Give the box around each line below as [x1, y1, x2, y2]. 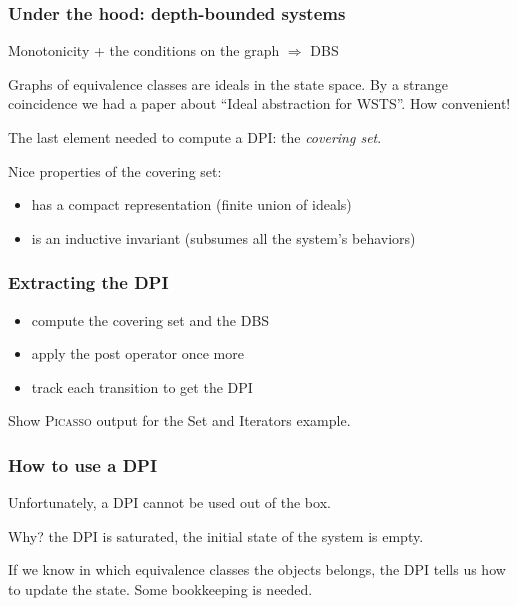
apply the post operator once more [31, 343, 244, 364]
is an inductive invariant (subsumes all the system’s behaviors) [31, 227, 416, 248]
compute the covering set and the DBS [31, 309, 270, 330]
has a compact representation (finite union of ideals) [31, 194, 352, 215]
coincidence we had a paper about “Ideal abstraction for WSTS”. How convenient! [8, 93, 511, 114]
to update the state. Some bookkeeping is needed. [8, 578, 313, 599]
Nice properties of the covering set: [8, 160, 222, 181]
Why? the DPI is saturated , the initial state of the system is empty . [8, 525, 424, 546]
